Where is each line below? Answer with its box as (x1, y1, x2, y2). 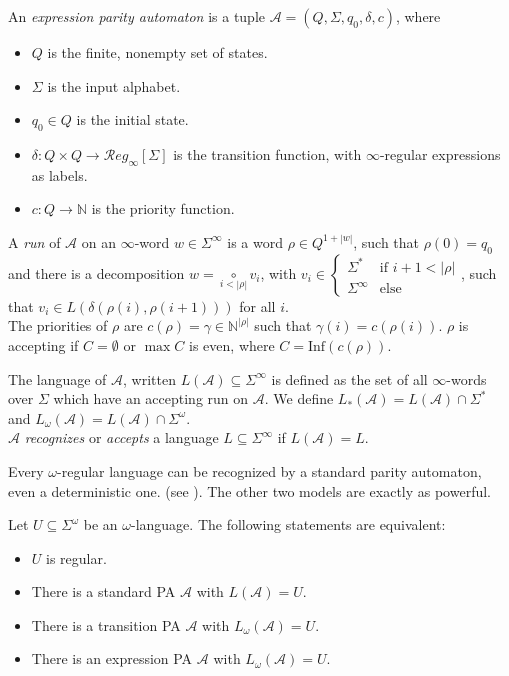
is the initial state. (76, 109, 189, 130)
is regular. (46, 547, 107, 568)
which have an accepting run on (53, 388, 249, 409)
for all (239, 295, 276, 316)
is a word (227, 231, 283, 252)
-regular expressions (379, 143, 501, 164)
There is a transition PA (31, 614, 181, 635)
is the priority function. (91, 198, 235, 219)
